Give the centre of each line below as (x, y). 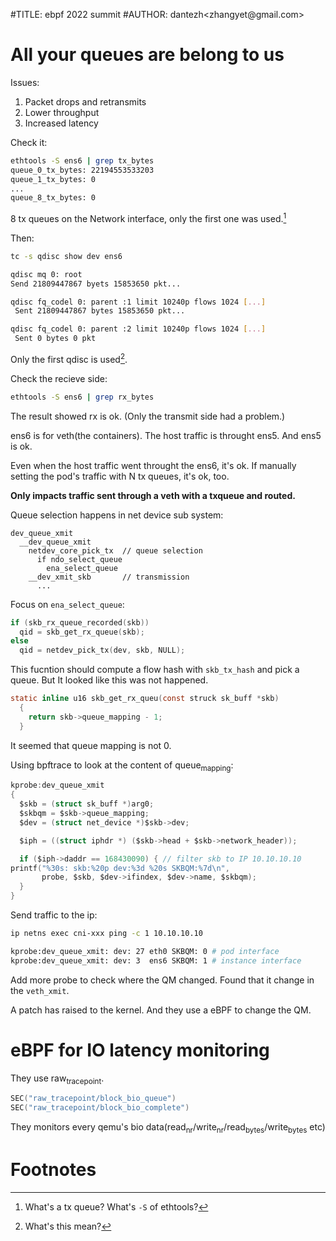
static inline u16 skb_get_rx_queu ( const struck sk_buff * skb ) (145, 699)
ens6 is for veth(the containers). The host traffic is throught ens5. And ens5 (166, 435)
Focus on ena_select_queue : (67, 604)
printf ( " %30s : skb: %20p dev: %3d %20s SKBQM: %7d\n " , (120, 868)
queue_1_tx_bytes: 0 (53, 179)
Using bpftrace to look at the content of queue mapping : (122, 766)
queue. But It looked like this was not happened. (109, 680)
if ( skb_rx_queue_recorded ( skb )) (80, 622)
